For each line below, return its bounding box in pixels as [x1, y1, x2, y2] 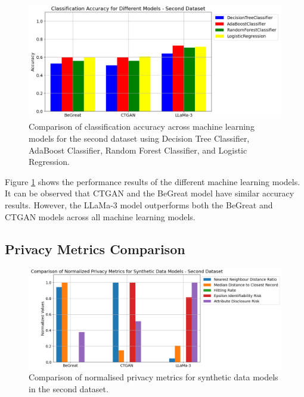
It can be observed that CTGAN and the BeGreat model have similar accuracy [5, 187, 294, 199]
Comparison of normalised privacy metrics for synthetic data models [29, 371, 278, 383]
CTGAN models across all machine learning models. [5, 210, 196, 223]
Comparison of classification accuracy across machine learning [29, 120, 255, 133]
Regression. [29, 155, 70, 168]
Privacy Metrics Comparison [5, 239, 185, 258]
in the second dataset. [29, 382, 108, 395]
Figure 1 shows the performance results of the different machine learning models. [5, 175, 300, 187]
